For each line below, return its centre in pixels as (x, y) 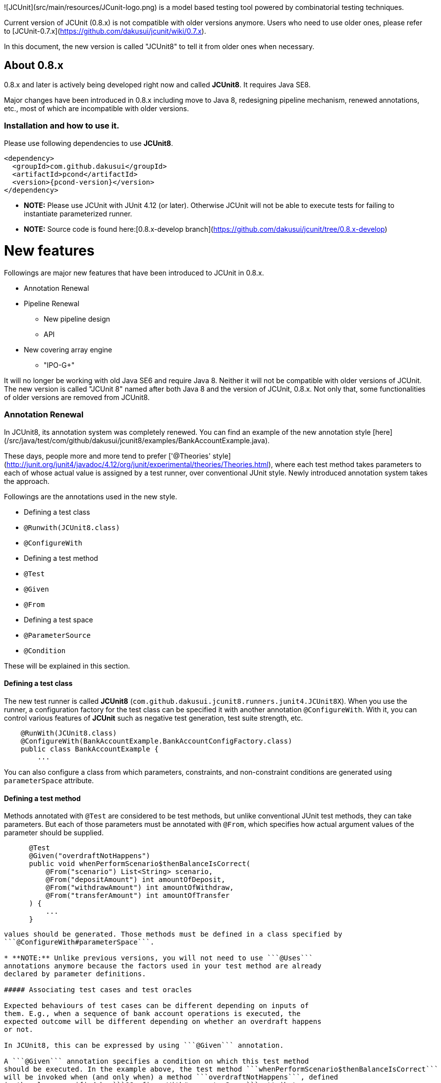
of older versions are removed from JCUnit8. (77, 398)
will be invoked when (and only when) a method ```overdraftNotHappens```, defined (171, 1077)
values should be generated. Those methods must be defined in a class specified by (173, 934)
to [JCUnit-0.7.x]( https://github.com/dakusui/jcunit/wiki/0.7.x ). (105, 31)
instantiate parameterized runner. (78, 213)
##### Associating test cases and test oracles (98, 990)
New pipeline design (77, 319)
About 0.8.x (34, 66)
